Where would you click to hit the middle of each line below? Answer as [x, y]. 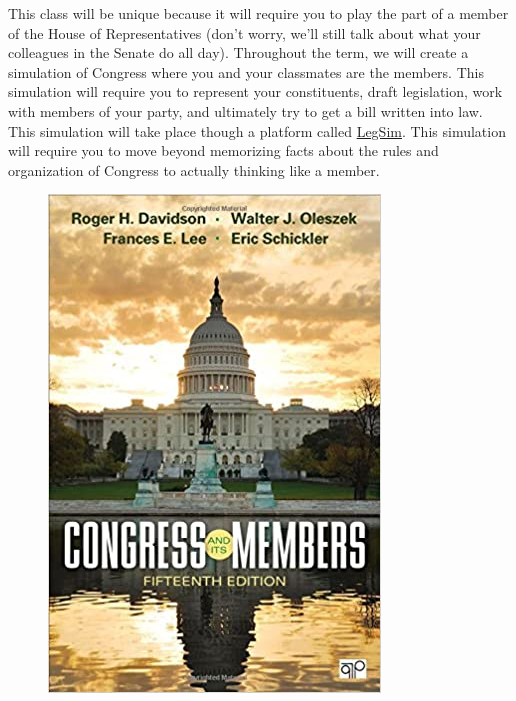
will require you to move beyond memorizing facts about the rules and [223, 150]
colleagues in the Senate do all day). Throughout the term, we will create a [238, 52]
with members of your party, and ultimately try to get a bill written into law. [245, 110]
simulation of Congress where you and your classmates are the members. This [246, 71]
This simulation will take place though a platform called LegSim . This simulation [257, 130]
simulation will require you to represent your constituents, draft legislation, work [255, 91]
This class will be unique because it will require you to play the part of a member [258, 13]
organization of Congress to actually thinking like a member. [194, 169]
